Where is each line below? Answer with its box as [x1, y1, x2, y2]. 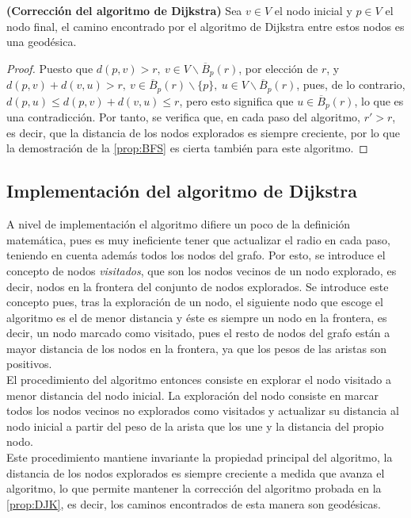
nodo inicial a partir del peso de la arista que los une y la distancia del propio [6, 417, 384, 434]
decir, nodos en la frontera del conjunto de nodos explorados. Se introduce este [6, 278, 389, 294]
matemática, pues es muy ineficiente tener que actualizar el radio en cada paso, [6, 231, 390, 247]
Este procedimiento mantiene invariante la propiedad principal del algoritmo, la [6, 449, 393, 466]
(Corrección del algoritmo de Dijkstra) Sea [6, 2, 242, 18]
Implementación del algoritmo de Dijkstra [6, 178, 358, 203]
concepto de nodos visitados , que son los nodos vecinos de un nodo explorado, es [6, 262, 397, 278]
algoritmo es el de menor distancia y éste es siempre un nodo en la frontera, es [6, 309, 387, 325]
